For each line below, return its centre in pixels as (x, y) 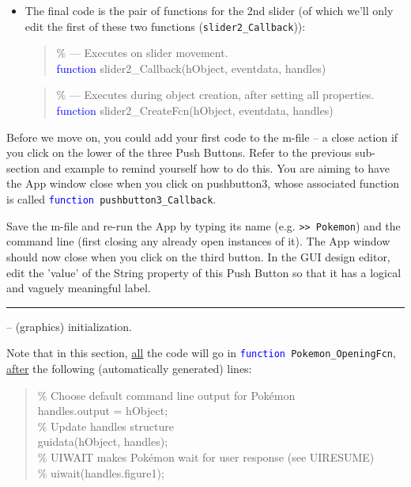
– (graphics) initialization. (69, 326)
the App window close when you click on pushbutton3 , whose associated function (203, 183)
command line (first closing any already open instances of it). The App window (198, 241)
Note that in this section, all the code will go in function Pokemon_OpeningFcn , (201, 353)
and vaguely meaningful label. (79, 288)
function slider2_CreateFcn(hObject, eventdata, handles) (195, 110)
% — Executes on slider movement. (142, 53)
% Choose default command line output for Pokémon (166, 395)
